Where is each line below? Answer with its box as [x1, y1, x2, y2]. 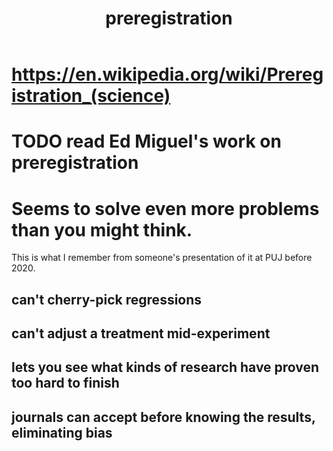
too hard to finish [11, 375, 120, 392]
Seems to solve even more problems [11, 197, 320, 220]
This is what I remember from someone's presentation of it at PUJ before [11, 252, 313, 264]
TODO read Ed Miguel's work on [11, 130, 282, 153]
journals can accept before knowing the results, [11, 408, 316, 426]
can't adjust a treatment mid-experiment [11, 325, 271, 342]
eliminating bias [11, 424, 113, 441]
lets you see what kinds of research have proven [11, 359, 320, 376]
